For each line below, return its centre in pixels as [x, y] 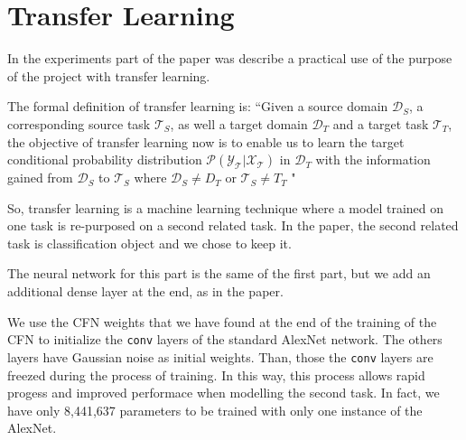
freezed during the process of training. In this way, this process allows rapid [216, 374]
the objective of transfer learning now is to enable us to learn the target [206, 141]
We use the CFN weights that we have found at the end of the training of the [222, 321]
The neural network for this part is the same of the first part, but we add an [219, 273]
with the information [373, 159]
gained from [40, 178]
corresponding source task [79, 123]
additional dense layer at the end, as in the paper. [145, 291]
